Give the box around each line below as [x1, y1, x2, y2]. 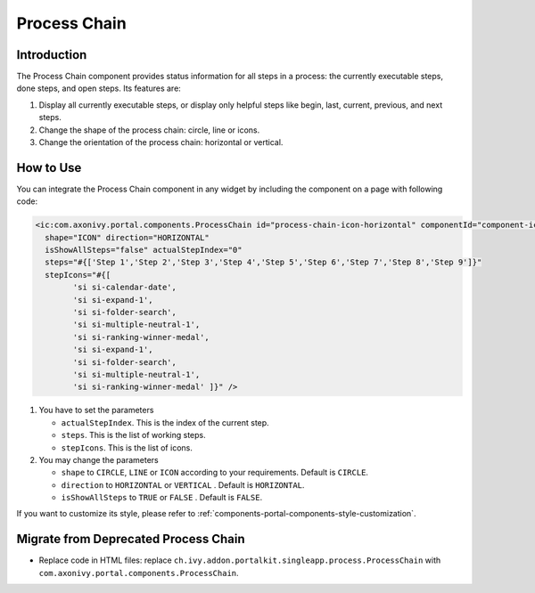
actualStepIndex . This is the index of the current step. [61, 417, 269, 427]
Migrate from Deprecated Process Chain [16, 532, 245, 547]
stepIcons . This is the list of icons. [61, 442, 193, 453]
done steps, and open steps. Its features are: [16, 83, 182, 93]
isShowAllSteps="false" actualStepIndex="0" [45, 245, 243, 256]
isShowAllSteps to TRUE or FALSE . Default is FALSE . [61, 492, 263, 503]
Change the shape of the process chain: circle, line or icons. [38, 125, 260, 135]
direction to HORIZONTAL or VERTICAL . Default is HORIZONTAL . [61, 479, 305, 490]
